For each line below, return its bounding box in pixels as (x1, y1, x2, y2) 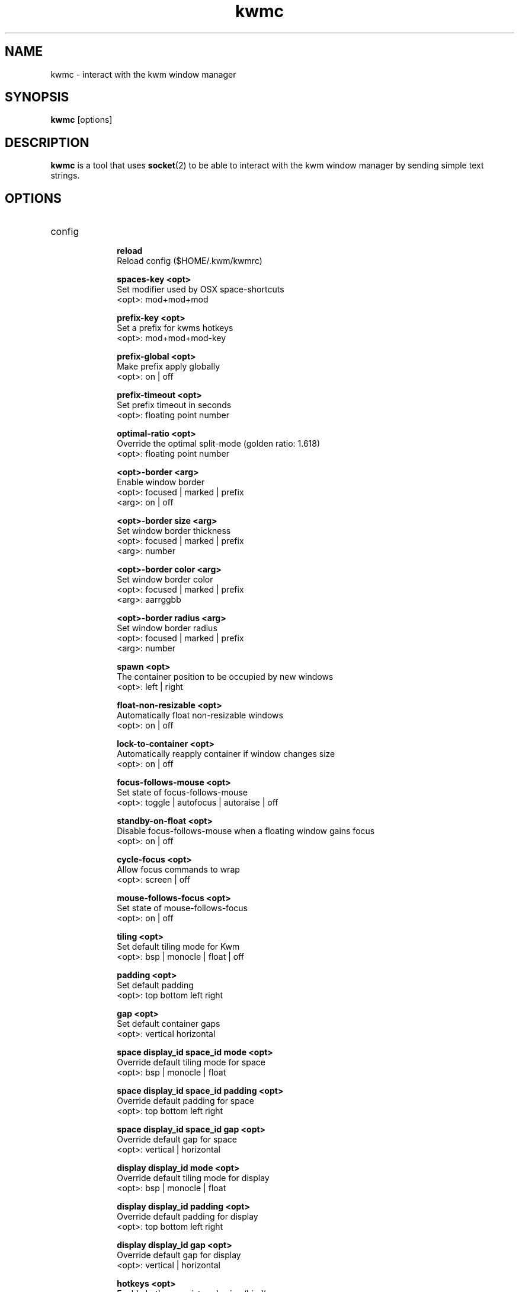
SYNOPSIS (5, 90, 69, 105)
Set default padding (117, 980, 194, 991)
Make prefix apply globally (117, 361, 220, 372)
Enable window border (117, 477, 205, 488)
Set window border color (117, 574, 213, 585)
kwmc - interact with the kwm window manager (50, 69, 236, 79)
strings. (50, 170, 80, 181)
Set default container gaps (117, 1019, 220, 1029)
